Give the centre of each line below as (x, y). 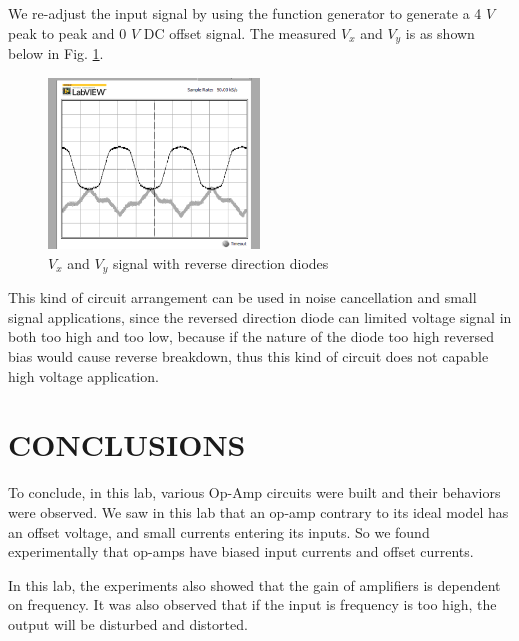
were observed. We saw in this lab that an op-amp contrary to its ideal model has (258, 511)
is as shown (440, 32)
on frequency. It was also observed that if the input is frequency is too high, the (252, 604)
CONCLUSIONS (127, 444)
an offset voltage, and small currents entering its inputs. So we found (219, 531)
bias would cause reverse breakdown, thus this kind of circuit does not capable (248, 356)
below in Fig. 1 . (56, 53)
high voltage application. (83, 375)
